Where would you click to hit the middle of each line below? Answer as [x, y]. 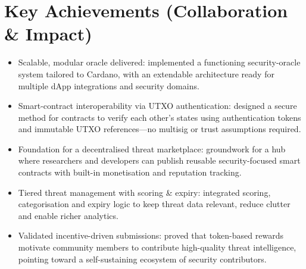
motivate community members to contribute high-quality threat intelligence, [157, 247]
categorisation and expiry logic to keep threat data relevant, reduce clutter [154, 204]
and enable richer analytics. [68, 215]
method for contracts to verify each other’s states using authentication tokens [160, 117]
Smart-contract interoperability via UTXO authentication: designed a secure [157, 106]
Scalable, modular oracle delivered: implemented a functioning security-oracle [159, 62]
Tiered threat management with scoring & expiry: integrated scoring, [144, 192]
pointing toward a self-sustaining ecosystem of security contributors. [142, 259]
